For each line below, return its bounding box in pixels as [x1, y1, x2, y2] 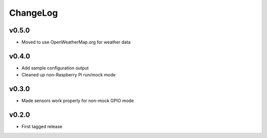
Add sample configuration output [21, 65, 89, 71]
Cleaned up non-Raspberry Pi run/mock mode [21, 72, 116, 78]
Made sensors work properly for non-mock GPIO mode [21, 98, 134, 103]
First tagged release [21, 124, 63, 130]
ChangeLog [9, 7, 58, 18]
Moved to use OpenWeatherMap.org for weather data [21, 39, 131, 45]
